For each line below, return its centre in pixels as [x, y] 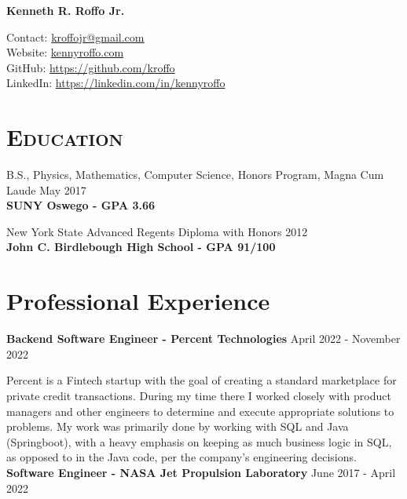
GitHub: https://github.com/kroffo [91, 67]
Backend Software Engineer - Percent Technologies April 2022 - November [203, 339]
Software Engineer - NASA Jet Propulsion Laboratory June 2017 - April [201, 472]
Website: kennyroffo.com [65, 52]
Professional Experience [138, 301]
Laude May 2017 [46, 189]
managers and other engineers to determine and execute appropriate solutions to [200, 411]
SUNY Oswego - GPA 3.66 [81, 205]
